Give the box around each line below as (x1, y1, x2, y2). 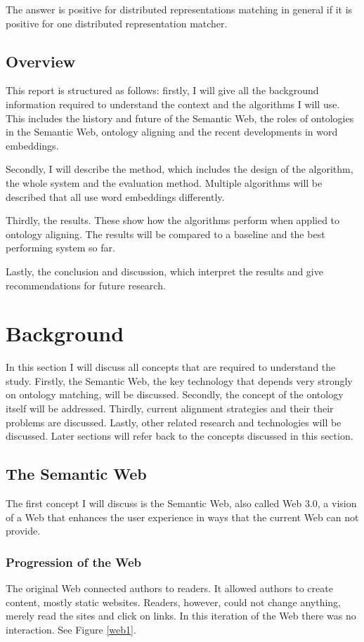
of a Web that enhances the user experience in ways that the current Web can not (6, 509, 359, 524)
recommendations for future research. (6, 277, 166, 292)
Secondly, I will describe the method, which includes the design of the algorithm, (6, 162, 353, 176)
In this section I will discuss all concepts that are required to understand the (6, 360, 336, 374)
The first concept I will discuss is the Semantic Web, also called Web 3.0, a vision (6, 496, 357, 510)
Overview (6, 50, 76, 72)
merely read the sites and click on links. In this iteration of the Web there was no (6, 608, 356, 623)
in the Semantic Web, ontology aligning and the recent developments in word (6, 124, 338, 139)
